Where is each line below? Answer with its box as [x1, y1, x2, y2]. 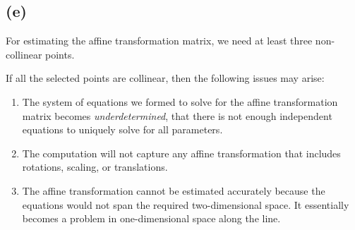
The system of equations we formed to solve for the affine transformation [22, 94, 338, 109]
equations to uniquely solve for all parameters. [22, 122, 223, 137]
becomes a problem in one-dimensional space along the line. [22, 211, 281, 226]
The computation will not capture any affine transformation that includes [22, 145, 341, 160]
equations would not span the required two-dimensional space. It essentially [22, 197, 349, 212]
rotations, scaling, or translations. [22, 159, 168, 174]
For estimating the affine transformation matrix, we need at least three [6, 33, 313, 48]
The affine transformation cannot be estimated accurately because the [22, 183, 325, 198]
